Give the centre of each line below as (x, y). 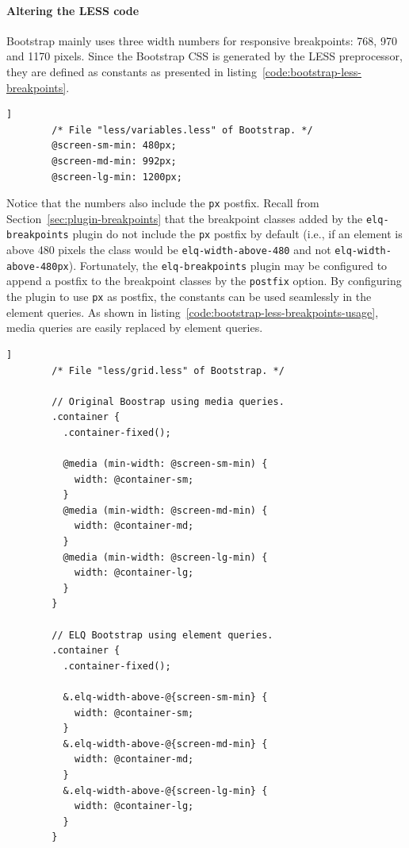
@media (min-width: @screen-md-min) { (165, 510)
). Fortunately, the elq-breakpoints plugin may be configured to (228, 265)
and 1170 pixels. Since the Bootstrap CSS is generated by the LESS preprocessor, (204, 56)
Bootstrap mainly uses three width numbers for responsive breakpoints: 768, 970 (202, 40)
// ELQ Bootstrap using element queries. (162, 635)
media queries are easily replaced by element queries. (135, 328)
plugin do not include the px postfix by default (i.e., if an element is (237, 234)
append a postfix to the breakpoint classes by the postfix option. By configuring (204, 281)
